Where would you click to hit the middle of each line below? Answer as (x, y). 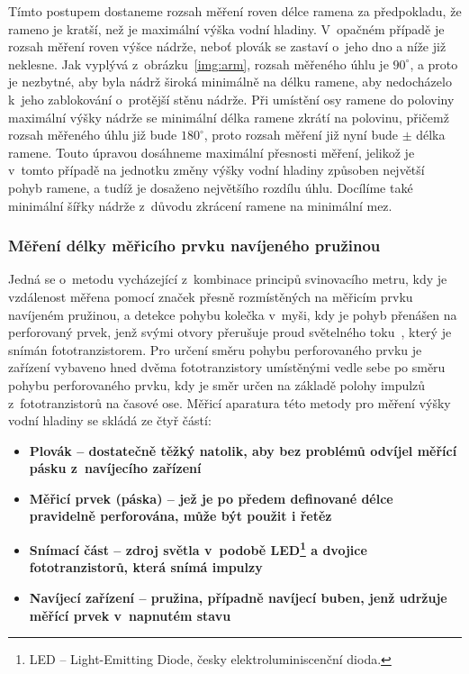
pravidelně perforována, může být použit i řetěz (180, 516)
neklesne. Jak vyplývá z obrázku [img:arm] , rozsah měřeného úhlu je (198, 64)
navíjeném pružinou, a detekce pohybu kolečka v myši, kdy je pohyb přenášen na (233, 314)
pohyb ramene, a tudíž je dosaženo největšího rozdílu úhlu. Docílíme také (211, 187)
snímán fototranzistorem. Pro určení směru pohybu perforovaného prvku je (215, 349)
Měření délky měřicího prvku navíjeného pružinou (194, 246)
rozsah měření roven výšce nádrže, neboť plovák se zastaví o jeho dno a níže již (227, 46)
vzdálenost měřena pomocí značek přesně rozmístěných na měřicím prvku (211, 296)
